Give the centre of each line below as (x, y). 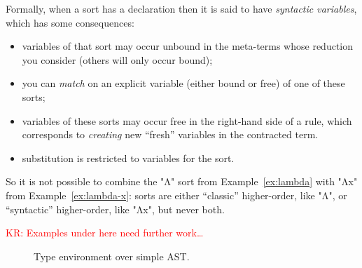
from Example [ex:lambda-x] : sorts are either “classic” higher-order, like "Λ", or (176, 195)
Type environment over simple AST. (112, 256)
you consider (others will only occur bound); (117, 59)
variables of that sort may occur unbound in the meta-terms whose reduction (188, 46)
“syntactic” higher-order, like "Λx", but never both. (115, 209)
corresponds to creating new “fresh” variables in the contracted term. (170, 134)
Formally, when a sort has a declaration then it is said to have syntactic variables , (181, 8)
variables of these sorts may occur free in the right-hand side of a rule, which (187, 120)
